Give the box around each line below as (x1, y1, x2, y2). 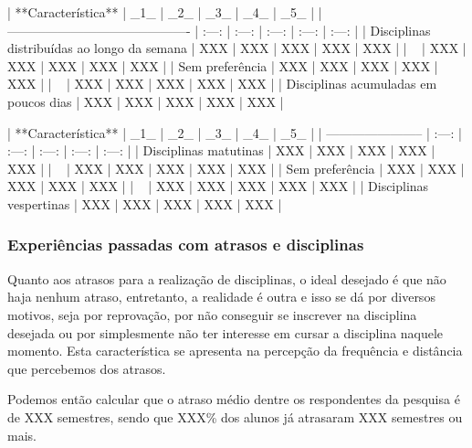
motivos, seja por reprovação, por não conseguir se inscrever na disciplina (7, 304, 417, 324)
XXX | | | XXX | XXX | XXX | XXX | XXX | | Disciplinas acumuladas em (7, 74, 437, 93)
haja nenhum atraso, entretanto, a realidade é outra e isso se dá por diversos (7, 287, 435, 306)
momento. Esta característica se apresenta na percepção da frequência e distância (7, 341, 463, 360)
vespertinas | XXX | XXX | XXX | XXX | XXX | (7, 194, 282, 213)
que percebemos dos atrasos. (7, 358, 166, 378)
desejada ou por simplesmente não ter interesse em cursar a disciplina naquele (7, 323, 444, 342)
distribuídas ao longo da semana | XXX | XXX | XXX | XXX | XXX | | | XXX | (7, 38, 467, 58)
